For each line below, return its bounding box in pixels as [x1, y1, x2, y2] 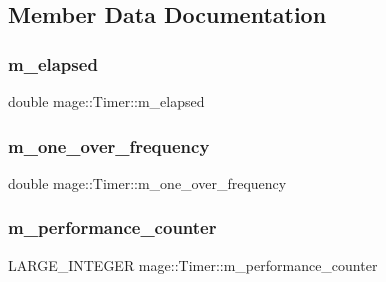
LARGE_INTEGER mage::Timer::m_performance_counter [8, 254, 378, 275]
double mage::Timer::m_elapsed [8, 91, 205, 111]
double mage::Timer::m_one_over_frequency [8, 172, 287, 193]
